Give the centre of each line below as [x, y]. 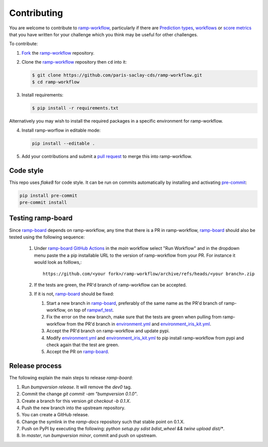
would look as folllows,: [58, 262]
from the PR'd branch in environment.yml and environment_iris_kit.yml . [139, 324]
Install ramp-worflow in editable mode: [61, 130]
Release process [35, 366]
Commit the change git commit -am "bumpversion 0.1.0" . [80, 394]
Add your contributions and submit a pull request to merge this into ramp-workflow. [107, 156]
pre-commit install [43, 203]
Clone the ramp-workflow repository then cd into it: [74, 62]
